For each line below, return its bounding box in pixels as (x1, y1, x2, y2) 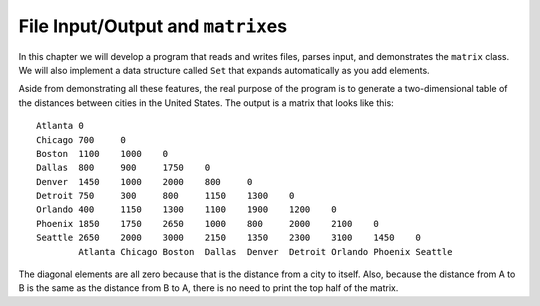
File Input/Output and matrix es (18, 15, 288, 37)
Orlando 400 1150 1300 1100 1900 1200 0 (36, 204, 337, 215)
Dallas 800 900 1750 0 (36, 162, 211, 174)
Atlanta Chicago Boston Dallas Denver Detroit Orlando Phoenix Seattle (78, 246, 453, 257)
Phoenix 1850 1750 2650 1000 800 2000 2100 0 (36, 218, 379, 229)
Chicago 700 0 (36, 134, 127, 145)
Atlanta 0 (36, 120, 84, 132)
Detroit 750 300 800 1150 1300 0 (36, 190, 295, 202)
